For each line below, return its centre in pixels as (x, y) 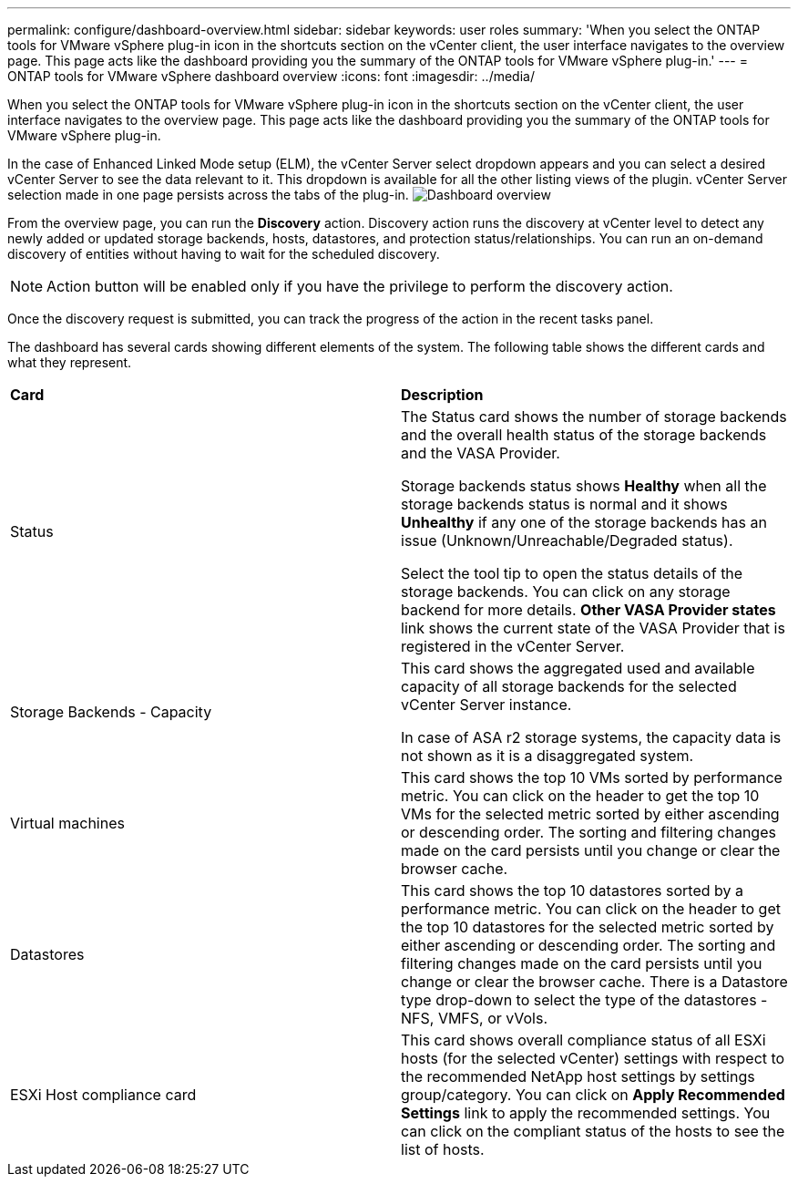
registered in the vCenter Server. (513, 646)
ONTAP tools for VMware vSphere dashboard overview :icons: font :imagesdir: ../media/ (271, 76)
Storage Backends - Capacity (111, 712)
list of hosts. (443, 1149)
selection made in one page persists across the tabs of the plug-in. (208, 195)
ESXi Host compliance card (103, 1095)
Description (442, 395)
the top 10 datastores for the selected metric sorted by (588, 927)
